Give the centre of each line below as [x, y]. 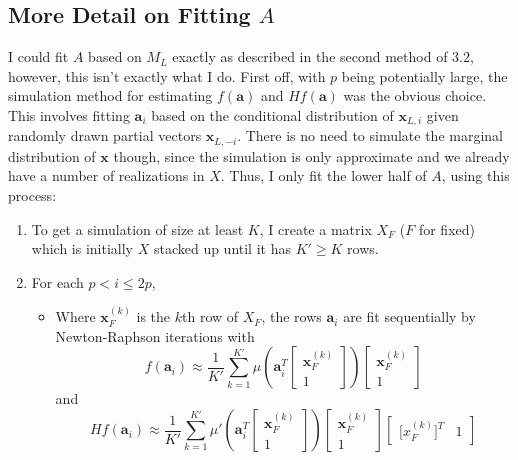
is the [153, 316]
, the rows [291, 316]
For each [57, 281]
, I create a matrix [315, 228]
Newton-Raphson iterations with [155, 335]
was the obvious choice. [415, 95]
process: [32, 195]
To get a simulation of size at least [137, 228]
